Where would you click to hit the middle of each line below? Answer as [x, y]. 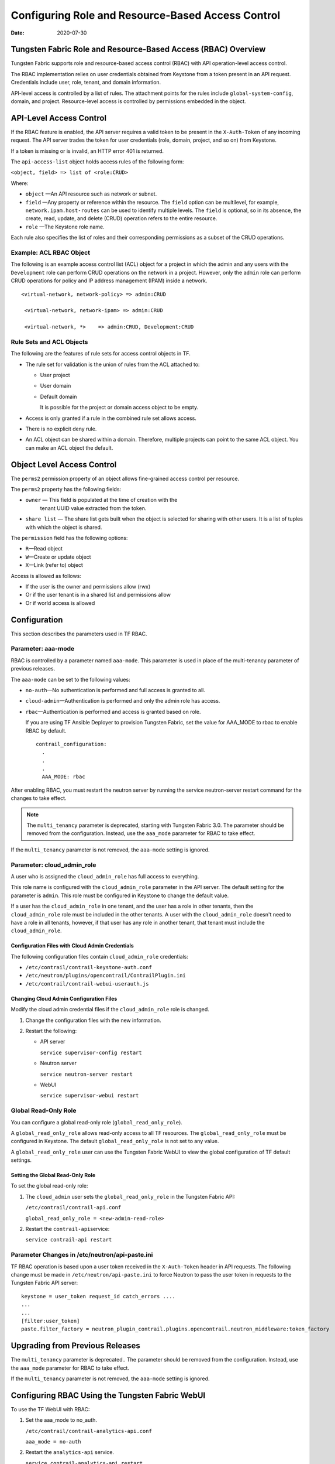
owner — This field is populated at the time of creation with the [101, 500]
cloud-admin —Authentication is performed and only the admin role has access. [123, 701]
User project [55, 375]
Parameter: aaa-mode [43, 649]
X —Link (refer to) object [54, 565]
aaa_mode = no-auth [53, 1442]
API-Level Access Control [59, 118]
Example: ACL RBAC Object [51, 252]
